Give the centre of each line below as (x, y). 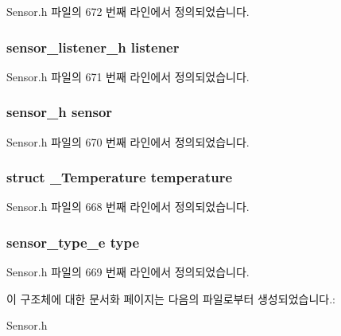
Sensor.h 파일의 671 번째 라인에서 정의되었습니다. (128, 76)
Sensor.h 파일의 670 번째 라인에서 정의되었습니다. (128, 141)
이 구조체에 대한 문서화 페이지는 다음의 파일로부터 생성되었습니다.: (171, 298)
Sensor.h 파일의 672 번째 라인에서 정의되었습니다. (128, 11)
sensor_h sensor (60, 112)
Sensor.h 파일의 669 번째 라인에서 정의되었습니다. (128, 272)
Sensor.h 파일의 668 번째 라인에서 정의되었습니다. (128, 207)
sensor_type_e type (73, 242)
